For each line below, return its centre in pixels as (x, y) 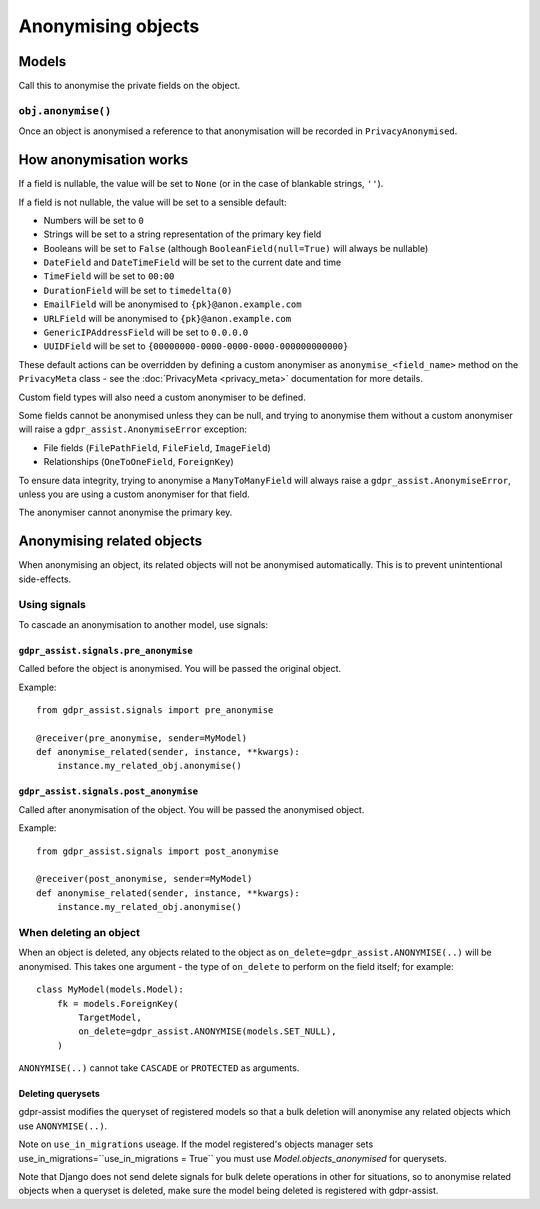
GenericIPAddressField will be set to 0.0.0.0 (146, 332)
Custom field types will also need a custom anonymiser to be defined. (162, 397)
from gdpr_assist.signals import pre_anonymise (155, 709)
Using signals (52, 605)
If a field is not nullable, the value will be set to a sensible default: (152, 202)
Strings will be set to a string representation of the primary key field (182, 234)
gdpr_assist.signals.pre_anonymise (106, 650)
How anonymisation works (103, 160)
